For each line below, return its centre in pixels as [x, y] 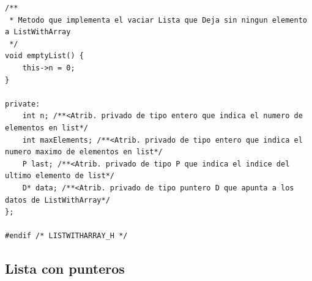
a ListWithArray [38, 32]
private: [23, 104]
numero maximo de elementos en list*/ [84, 152]
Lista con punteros [65, 268]
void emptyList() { [44, 56]
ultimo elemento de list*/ [60, 176]
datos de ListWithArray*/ [58, 200]
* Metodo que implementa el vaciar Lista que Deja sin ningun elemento [158, 20]
